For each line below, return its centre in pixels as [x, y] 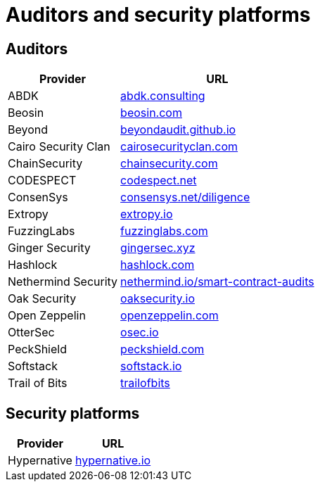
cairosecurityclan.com [179, 147]
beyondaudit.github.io [178, 130]
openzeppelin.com [169, 316]
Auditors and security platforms [158, 15]
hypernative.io [113, 461]
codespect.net [159, 181]
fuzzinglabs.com [164, 231]
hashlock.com [158, 265]
